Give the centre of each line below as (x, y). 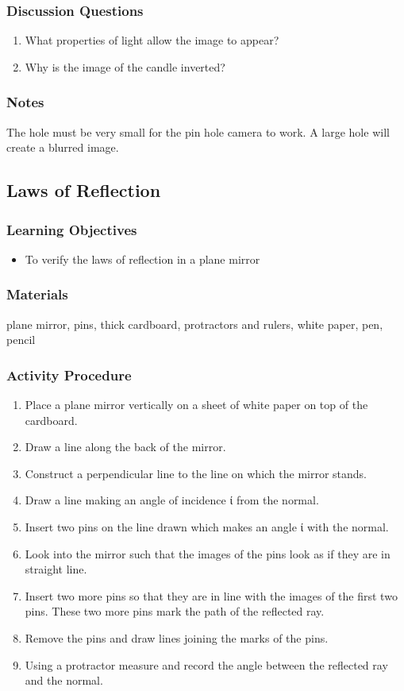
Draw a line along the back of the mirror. (125, 447)
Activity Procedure (69, 374)
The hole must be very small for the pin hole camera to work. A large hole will (198, 131)
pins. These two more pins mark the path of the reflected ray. (175, 611)
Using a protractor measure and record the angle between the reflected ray (206, 664)
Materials (37, 294)
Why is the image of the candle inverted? (125, 66)
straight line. (56, 569)
